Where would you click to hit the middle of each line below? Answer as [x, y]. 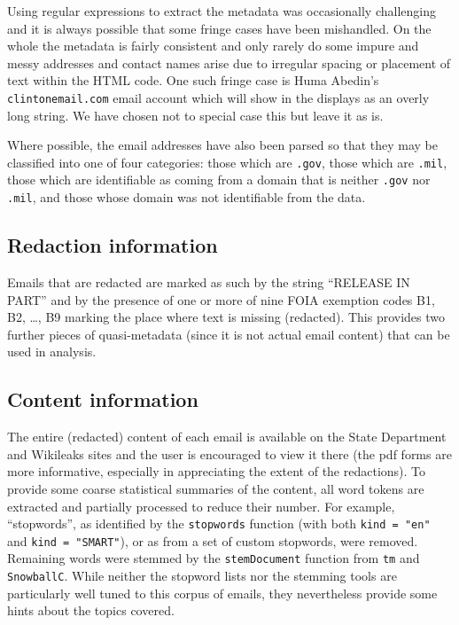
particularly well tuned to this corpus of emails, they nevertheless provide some [222, 593]
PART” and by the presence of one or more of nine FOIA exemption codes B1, [221, 299]
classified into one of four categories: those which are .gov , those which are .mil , [227, 162]
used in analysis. [52, 352]
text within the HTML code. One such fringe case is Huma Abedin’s [193, 80]
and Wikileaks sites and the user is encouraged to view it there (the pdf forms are [229, 453]
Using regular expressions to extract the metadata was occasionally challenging [222, 11]
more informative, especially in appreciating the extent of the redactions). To [217, 471]
